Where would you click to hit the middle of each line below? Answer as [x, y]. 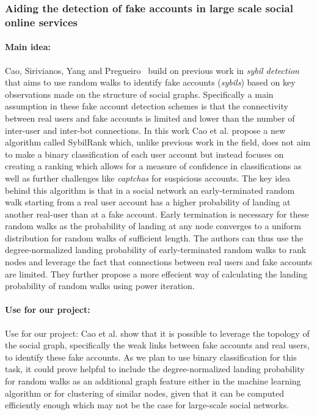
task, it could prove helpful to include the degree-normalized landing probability [155, 369]
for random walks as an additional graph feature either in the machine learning [153, 381]
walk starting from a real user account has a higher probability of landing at [148, 202]
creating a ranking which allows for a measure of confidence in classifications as [153, 166]
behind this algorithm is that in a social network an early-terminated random [150, 190]
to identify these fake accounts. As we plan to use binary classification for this [151, 357]
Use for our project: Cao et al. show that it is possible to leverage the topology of [157, 333]
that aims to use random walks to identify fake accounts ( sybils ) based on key [150, 82]
